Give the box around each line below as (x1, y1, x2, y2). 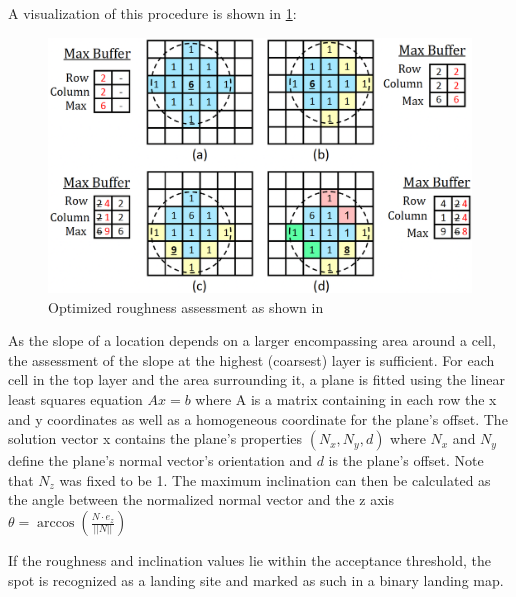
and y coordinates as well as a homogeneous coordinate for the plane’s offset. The (8, 408, 508, 429)
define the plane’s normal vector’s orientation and (8, 450, 313, 471)
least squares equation (8, 389, 143, 410)
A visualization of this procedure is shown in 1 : (8, 3, 297, 23)
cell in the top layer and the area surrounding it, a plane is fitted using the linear (8, 369, 506, 390)
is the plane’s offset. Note (328, 450, 484, 471)
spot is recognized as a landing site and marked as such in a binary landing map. (8, 569, 504, 590)
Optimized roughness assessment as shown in (48, 296, 324, 317)
